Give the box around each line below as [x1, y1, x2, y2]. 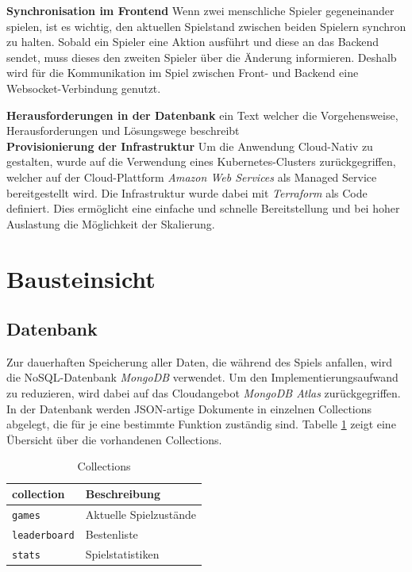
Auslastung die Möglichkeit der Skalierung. [6, 215, 215, 232]
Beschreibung [85, 486, 160, 502]
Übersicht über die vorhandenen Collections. [6, 431, 222, 447]
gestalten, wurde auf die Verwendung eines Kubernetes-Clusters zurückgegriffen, [6, 153, 396, 170]
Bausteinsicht [6, 262, 156, 294]
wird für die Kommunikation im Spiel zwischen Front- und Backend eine [6, 64, 359, 81]
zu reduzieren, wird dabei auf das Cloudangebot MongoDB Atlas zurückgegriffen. [6, 385, 401, 401]
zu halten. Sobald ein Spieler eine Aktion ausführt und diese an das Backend [6, 33, 379, 50]
